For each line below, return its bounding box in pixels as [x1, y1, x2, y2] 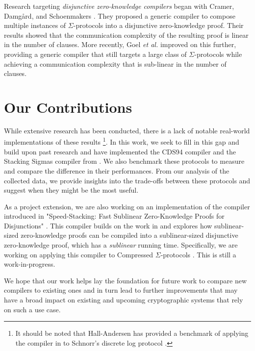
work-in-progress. [4, 259, 55, 269]
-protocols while [194, 49, 242, 59]
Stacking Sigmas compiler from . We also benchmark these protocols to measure [4, 156, 245, 166]
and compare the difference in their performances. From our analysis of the [4, 165, 229, 175]
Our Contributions [4, 97, 132, 117]
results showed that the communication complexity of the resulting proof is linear [4, 29, 249, 40]
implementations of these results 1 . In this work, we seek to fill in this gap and [4, 135, 239, 147]
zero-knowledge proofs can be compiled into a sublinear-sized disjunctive [21, 230, 238, 240]
